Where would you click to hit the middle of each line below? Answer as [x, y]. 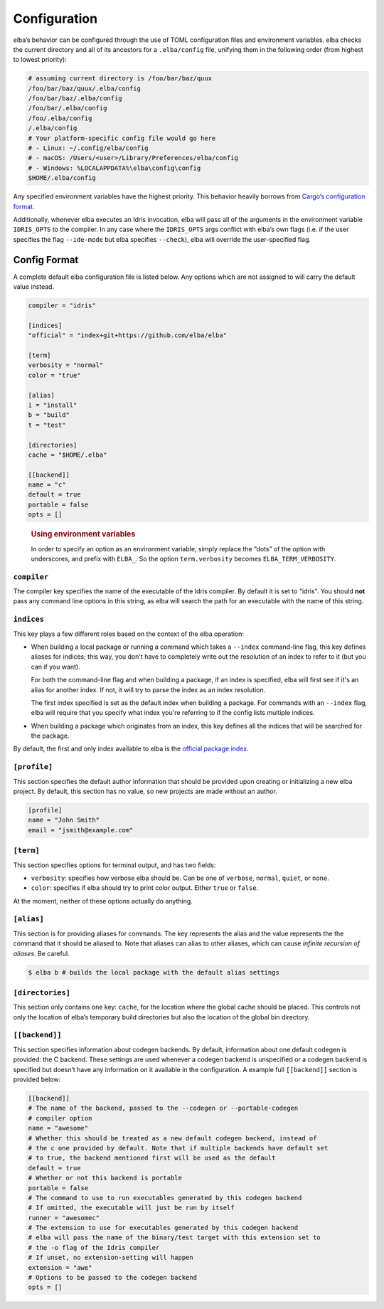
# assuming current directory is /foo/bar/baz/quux [120, 79]
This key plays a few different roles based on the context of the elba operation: [129, 634]
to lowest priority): [40, 60]
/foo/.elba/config [60, 118]
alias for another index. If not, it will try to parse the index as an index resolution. [148, 689]
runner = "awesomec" [64, 1218]
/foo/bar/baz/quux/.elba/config [85, 88]
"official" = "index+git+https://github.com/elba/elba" [128, 335]
